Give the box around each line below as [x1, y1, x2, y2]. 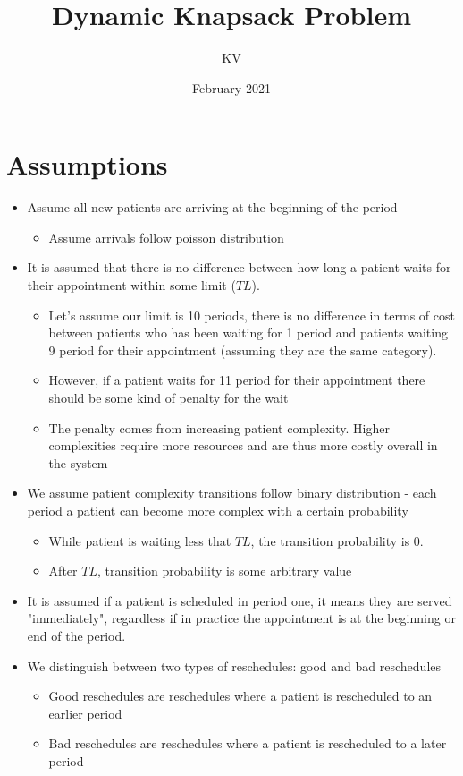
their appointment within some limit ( [27, 276, 236, 294]
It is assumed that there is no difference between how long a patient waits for [27, 258, 451, 277]
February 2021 [192, 78, 271, 97]
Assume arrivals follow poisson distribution [48, 227, 284, 246]
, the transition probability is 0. [250, 531, 424, 550]
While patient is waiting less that [48, 531, 231, 550]
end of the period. [27, 626, 126, 644]
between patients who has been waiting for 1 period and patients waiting [48, 323, 448, 342]
